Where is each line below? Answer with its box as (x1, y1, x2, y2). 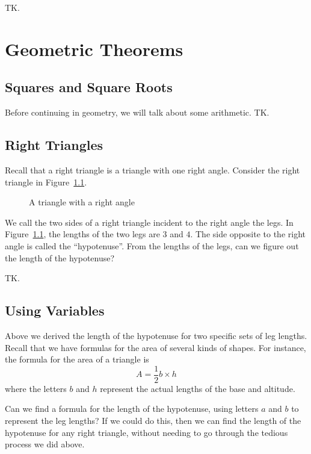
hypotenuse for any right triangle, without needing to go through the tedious (5, 426, 288, 438)
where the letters (5, 382, 67, 394)
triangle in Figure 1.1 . (5, 175, 87, 188)
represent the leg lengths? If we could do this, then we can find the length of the (5, 414, 301, 426)
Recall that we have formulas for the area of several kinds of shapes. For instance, (5, 341, 306, 353)
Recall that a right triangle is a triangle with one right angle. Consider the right (5, 163, 300, 176)
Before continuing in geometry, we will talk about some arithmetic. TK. (5, 106, 269, 119)
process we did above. (5, 438, 85, 450)
